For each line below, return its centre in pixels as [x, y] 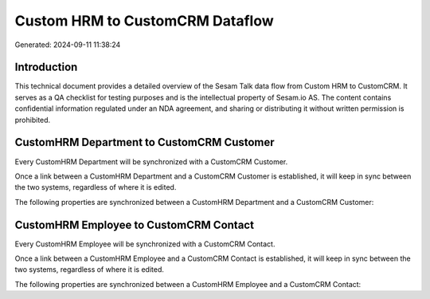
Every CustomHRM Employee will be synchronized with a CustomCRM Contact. [145, 244]
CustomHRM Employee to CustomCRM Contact [135, 224]
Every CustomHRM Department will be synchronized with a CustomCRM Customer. [151, 161]
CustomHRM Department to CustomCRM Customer [145, 142]
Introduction [46, 67]
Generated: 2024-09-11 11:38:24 [68, 45]
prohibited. [33, 120]
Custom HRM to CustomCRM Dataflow [144, 21]
